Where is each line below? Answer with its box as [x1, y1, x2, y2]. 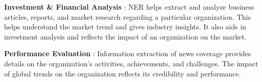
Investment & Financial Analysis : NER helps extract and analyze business [4, 2, 254, 12]
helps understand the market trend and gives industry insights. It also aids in [4, 21, 247, 32]
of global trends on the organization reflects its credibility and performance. [4, 68, 241, 78]
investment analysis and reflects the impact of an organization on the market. [4, 31, 247, 42]
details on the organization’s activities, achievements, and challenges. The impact [4, 58, 258, 68]
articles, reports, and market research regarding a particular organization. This [4, 11, 251, 22]
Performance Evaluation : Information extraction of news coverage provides [4, 48, 251, 59]
